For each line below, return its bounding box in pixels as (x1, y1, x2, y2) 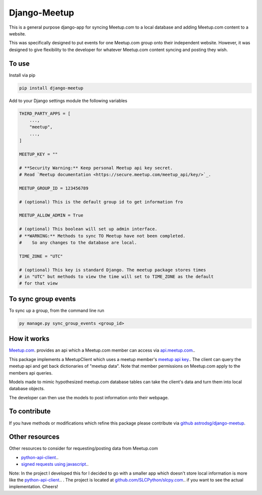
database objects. (9, 386, 45, 392)
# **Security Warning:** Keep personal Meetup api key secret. (19, 165, 173, 171)
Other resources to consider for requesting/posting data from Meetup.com (9, 445, 158, 451)
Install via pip (9, 72, 36, 78)
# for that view (19, 281, 58, 286)
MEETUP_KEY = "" (19, 151, 58, 157)
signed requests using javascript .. (21, 461, 89, 467)
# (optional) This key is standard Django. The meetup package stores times (19, 267, 206, 273)
